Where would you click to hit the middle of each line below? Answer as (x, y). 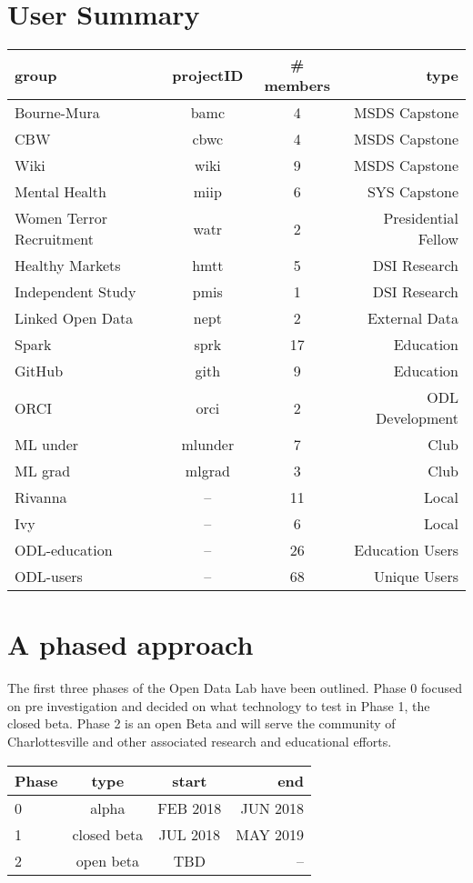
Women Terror (61, 218)
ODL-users (49, 577)
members (297, 85)
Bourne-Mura (57, 113)
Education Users (406, 550)
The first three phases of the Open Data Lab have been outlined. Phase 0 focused (235, 688)
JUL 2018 (190, 834)
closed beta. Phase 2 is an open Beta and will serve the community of (201, 723)
